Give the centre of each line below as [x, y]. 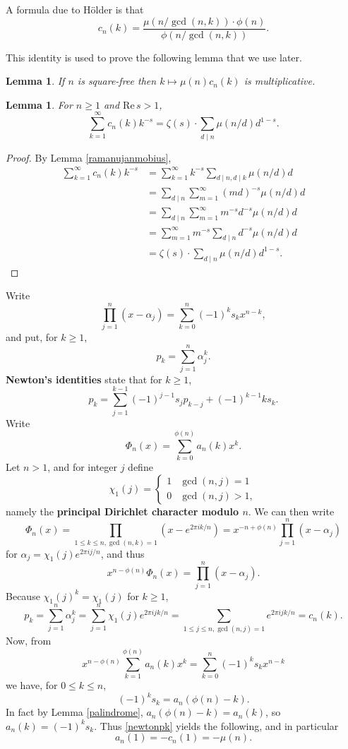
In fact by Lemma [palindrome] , [74, 712]
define [140, 467]
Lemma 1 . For [39, 104]
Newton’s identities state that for [84, 379]
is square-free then [117, 81]
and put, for [32, 337]
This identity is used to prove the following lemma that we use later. [154, 57]
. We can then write [291, 511]
